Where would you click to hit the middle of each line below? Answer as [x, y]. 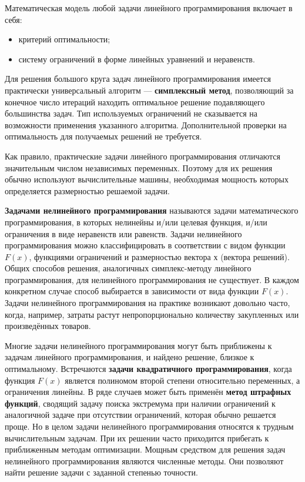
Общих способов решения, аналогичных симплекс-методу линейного [128, 268]
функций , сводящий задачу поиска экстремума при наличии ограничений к [140, 403]
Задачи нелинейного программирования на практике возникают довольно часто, [148, 303]
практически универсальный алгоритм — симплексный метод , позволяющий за [149, 90]
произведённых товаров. [48, 326]
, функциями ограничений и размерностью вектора [120, 256]
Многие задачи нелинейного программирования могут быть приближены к [138, 345]
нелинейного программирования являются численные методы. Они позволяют [144, 461]
